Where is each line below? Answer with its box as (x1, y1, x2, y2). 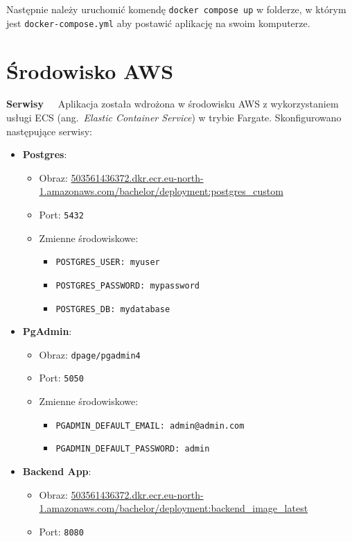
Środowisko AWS (6, 56, 174, 85)
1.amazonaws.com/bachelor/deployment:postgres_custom (39, 184, 283, 198)
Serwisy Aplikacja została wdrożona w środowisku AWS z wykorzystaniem (6, 96, 339, 111)
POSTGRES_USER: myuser (55, 257, 160, 268)
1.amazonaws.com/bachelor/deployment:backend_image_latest (39, 501, 308, 515)
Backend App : (22, 464, 91, 479)
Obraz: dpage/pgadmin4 (39, 347, 141, 361)
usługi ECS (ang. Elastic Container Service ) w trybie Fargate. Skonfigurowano (6, 110, 342, 125)
